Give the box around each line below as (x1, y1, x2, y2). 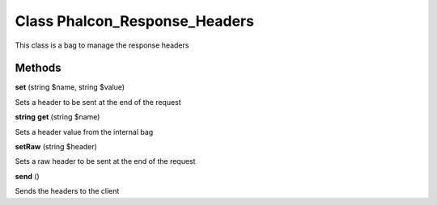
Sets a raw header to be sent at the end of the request (15, 157, 196, 166)
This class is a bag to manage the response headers (15, 40, 189, 50)
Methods (15, 61, 62, 75)
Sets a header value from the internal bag (15, 127, 154, 136)
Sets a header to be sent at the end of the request (15, 97, 181, 107)
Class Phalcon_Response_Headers (15, 12, 255, 30)
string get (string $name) (15, 112, 100, 122)
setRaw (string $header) (15, 142, 97, 152)
